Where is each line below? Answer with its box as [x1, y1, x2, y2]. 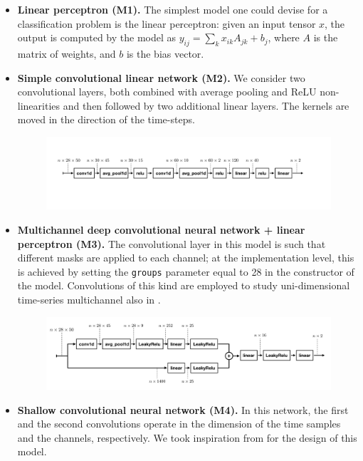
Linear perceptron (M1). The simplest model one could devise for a [17, 2, 328, 16]
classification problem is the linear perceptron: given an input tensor [17, 16, 316, 31]
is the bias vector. [126, 46, 204, 61]
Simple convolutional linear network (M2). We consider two [17, 70, 305, 85]
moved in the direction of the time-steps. [17, 112, 195, 127]
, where [268, 30, 300, 45]
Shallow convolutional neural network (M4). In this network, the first [17, 402, 349, 417]
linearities [17, 98, 60, 113]
